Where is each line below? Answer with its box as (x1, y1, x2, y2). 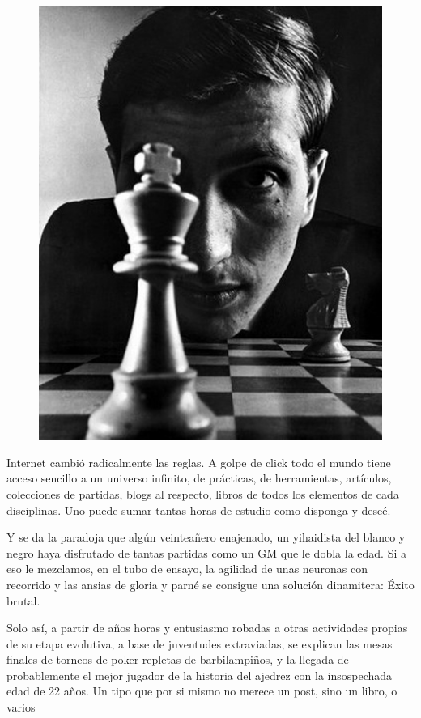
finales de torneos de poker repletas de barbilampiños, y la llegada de (6, 651, 349, 668)
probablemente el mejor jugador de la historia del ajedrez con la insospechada (6, 666, 393, 683)
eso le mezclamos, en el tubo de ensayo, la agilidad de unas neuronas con (6, 560, 368, 577)
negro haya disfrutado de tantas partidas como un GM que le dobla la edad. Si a (6, 544, 406, 561)
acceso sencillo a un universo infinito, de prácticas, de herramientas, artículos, (6, 469, 392, 486)
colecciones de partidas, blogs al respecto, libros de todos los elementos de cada (6, 485, 399, 502)
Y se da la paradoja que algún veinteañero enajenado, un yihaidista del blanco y (6, 529, 406, 546)
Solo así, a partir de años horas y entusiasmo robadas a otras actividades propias (6, 619, 408, 636)
